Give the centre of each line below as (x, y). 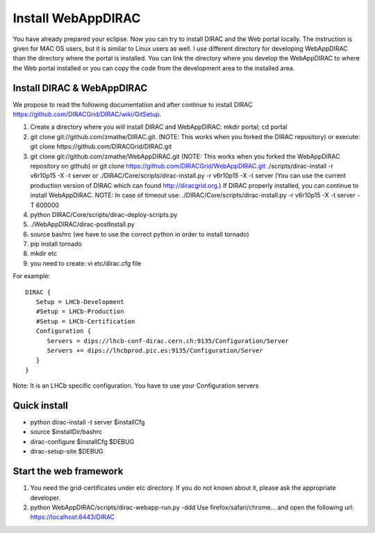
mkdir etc (44, 253)
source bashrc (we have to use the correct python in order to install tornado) (140, 234)
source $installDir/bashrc (66, 432)
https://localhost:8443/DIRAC (73, 517)
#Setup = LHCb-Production (80, 312)
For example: (32, 276)
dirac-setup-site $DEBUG (67, 452)
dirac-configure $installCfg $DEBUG (82, 441)
